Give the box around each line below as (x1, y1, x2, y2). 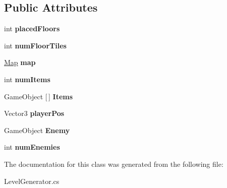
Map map (4, 57, 36, 68)
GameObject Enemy (4, 124, 70, 135)
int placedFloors (4, 23, 60, 34)
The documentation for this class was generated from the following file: (4, 158, 223, 169)
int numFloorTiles (4, 40, 67, 50)
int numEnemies (4, 142, 60, 152)
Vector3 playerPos (4, 108, 65, 118)
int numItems (4, 74, 50, 84)
